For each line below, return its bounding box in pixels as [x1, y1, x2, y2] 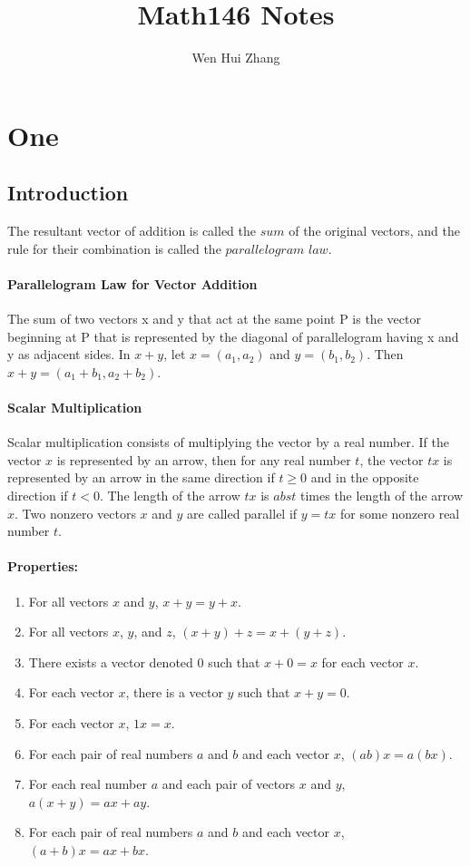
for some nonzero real [340, 503, 460, 522]
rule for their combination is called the [7, 238, 221, 258]
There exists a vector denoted [28, 652, 193, 671]
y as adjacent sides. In [7, 345, 131, 364]
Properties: [7, 557, 79, 576]
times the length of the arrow [299, 486, 464, 505]
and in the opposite [310, 468, 419, 487]
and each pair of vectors [162, 774, 296, 793]
